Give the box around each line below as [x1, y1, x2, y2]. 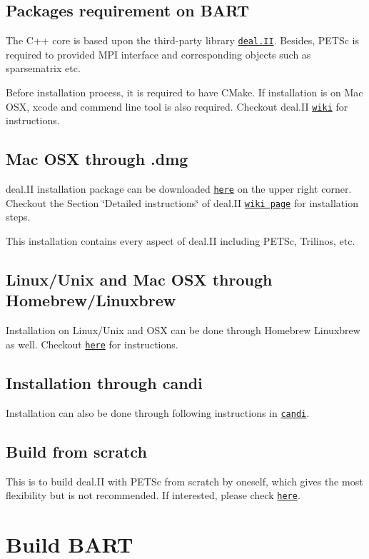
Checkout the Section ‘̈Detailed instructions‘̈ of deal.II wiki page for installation [6, 195, 358, 210]
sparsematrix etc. [6, 61, 81, 76]
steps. [6, 209, 31, 224]
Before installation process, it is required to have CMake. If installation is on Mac [6, 85, 363, 100]
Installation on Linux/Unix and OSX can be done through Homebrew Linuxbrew [6, 323, 360, 338]
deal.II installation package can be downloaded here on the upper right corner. [6, 181, 352, 196]
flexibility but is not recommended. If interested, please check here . [6, 488, 300, 503]
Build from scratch [6, 440, 147, 462]
